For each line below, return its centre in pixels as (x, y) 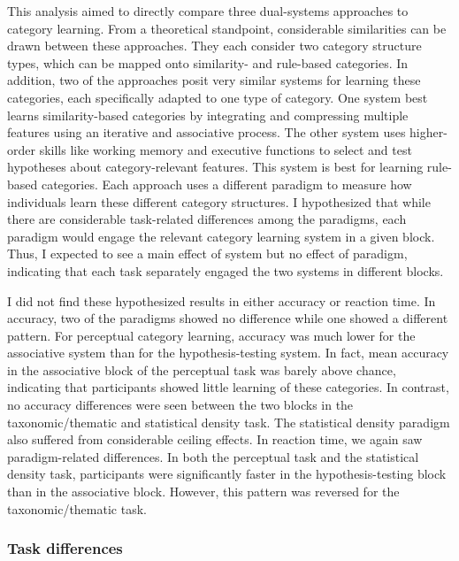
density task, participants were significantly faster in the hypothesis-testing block (227, 474)
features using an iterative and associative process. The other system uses (207, 132)
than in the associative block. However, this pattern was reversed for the (203, 492)
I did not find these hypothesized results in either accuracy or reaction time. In (222, 300)
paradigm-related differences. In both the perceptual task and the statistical (213, 456)
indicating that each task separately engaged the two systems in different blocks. (226, 270)
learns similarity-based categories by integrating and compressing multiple (208, 115)
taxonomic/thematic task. (77, 508)
